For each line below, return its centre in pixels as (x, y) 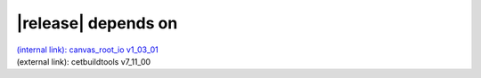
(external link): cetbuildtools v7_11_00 (84, 61)
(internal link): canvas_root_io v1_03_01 (88, 50)
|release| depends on (97, 23)
